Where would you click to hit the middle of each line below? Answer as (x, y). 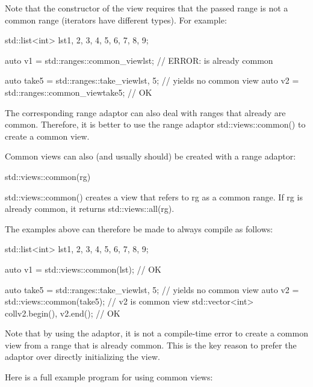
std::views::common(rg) (48, 176)
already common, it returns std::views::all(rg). (90, 209)
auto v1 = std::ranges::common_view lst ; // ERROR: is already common (139, 60)
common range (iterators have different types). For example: (116, 20)
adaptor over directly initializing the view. (82, 357)
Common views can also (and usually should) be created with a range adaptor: (150, 156)
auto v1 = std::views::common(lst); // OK (83, 269)
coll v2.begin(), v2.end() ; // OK (63, 313)
